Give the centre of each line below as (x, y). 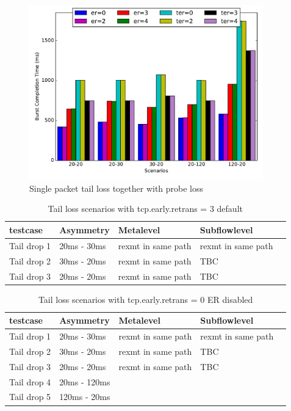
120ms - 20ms (85, 397)
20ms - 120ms (85, 381)
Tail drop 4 (30, 381)
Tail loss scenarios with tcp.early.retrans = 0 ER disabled (145, 299)
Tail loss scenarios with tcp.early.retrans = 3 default (145, 209)
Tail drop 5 (30, 397)
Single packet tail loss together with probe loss (117, 188)
